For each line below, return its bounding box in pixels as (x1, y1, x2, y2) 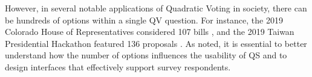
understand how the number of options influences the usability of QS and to (5, 49, 287, 61)
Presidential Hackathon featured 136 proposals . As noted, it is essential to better (5, 37, 307, 49)
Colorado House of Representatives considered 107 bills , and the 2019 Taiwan (5, 25, 294, 38)
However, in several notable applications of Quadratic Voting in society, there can (5, 2, 307, 14)
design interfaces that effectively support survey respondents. (5, 60, 231, 73)
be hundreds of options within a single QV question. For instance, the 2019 (5, 13, 283, 26)
